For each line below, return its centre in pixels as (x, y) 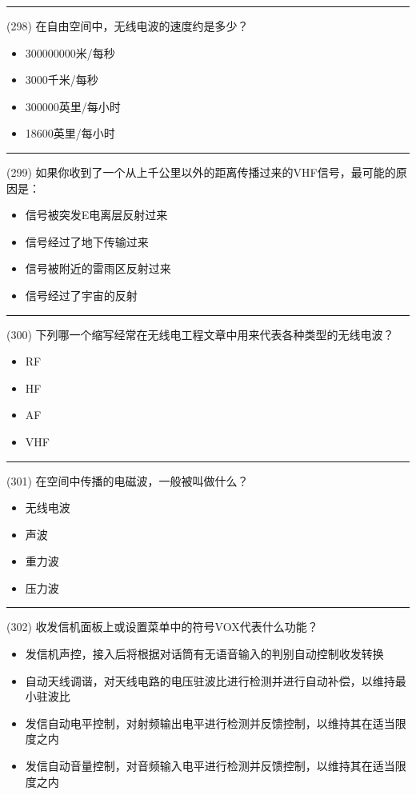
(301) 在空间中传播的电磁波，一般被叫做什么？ (128, 480)
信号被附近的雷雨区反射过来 (98, 268)
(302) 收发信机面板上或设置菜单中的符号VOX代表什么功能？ (162, 627)
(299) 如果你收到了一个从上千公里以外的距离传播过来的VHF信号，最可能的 (201, 172)
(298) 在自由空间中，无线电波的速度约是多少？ (128, 26)
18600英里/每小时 (70, 133)
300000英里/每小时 (73, 106)
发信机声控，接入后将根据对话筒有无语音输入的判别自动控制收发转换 (204, 654)
